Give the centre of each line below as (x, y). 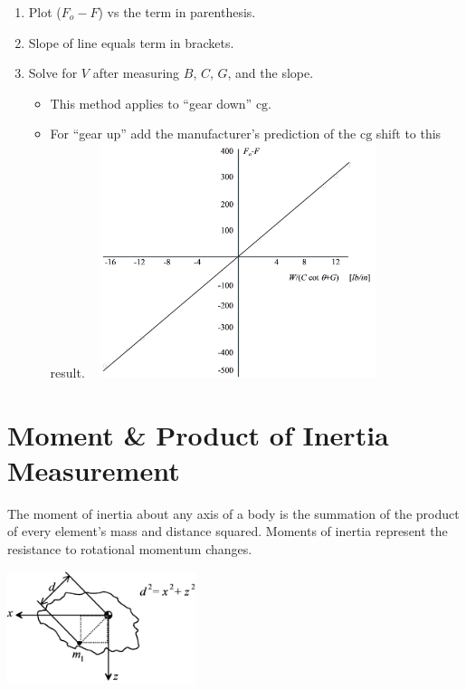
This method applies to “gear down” (151, 103)
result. (67, 372)
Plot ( (45, 12)
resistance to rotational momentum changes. (130, 549)
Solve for (53, 73)
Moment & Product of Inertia (198, 434)
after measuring (136, 73)
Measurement (94, 470)
